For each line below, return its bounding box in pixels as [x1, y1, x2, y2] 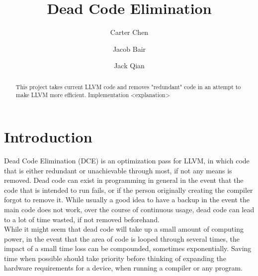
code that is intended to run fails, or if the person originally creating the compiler [4, 184, 253, 195]
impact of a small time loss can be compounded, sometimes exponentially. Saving [4, 243, 252, 254]
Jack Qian [114, 60, 145, 71]
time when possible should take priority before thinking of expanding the [4, 253, 226, 263]
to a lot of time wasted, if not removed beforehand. [4, 214, 160, 224]
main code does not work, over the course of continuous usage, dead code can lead [4, 204, 255, 214]
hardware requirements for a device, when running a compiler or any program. [4, 263, 243, 273]
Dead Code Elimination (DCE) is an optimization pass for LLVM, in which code [4, 155, 250, 165]
